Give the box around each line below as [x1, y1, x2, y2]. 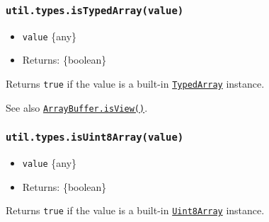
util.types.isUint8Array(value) [6, 132, 184, 144]
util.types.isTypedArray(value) [6, 4, 184, 16]
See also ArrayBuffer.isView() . [6, 100, 148, 115]
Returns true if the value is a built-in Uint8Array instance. [6, 203, 265, 218]
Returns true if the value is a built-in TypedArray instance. [6, 76, 265, 91]
